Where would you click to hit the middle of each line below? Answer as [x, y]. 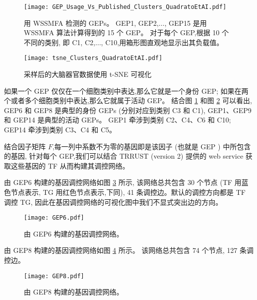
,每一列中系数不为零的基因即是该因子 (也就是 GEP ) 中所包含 [152, 146]
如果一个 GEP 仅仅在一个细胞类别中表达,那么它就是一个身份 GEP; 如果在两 [126, 90]
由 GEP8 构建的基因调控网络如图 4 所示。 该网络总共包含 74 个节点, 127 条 [125, 250]
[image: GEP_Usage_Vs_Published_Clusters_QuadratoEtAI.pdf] [125, 7]
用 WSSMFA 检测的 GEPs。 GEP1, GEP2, [91, 23]
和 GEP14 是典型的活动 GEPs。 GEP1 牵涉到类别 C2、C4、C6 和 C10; [118, 120]
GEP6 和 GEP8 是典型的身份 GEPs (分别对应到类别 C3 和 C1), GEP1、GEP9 [128, 110]
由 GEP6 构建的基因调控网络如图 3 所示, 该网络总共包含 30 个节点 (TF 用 [123, 182]
